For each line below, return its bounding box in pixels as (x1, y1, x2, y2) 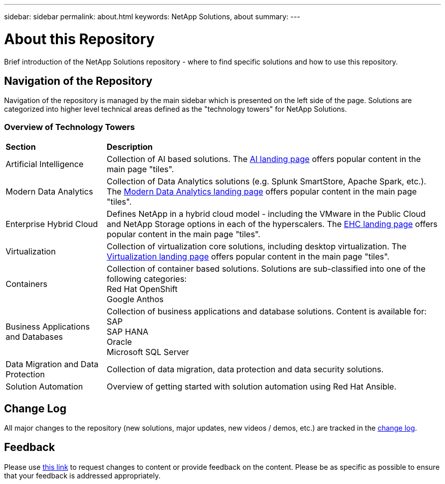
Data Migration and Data (6, 359, 99, 370)
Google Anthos (107, 294, 164, 305)
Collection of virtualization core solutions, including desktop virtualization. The (107, 241, 407, 252)
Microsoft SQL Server (107, 347, 189, 358)
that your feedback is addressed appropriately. (4, 471, 161, 480)
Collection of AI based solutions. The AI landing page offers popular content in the (107, 154, 421, 165)
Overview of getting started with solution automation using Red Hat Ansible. (107, 381, 397, 392)
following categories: (107, 274, 187, 284)
